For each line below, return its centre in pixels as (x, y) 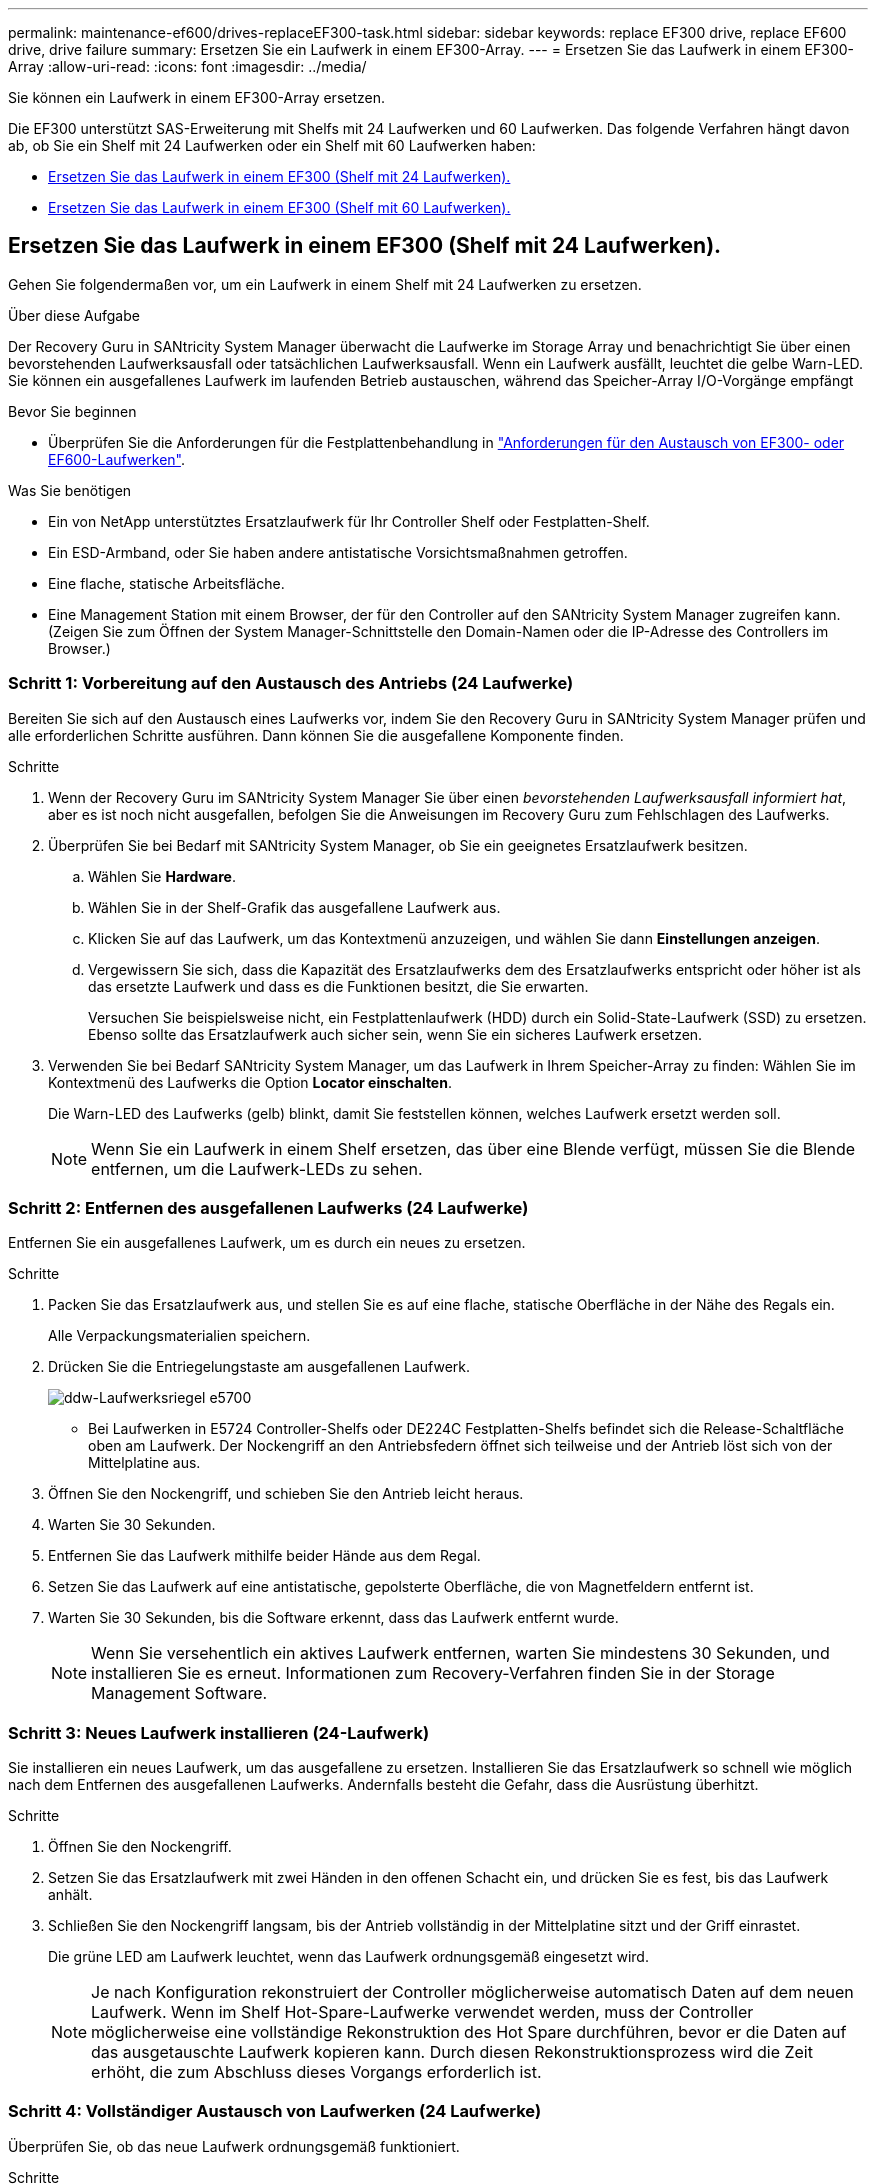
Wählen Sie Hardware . (162, 876)
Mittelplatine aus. (144, 1463)
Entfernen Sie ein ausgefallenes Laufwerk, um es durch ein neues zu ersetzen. (267, 1243)
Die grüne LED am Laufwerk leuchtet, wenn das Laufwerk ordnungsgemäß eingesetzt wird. (348, 1957)
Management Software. (179, 1693)
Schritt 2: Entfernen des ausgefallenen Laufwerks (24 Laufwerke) (268, 1207)
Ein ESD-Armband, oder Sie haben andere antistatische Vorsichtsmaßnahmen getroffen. (338, 552)
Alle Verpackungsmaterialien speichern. (179, 1336)
